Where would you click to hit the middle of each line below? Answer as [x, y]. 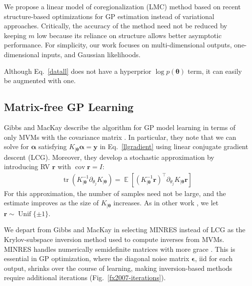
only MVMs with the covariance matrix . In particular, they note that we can [120, 137]
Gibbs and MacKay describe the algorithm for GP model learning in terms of [120, 127]
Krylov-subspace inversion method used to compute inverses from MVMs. [114, 239]
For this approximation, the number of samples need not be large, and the [115, 193]
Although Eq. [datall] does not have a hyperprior [78, 71]
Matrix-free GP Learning [69, 107]
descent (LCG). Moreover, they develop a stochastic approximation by [109, 157]
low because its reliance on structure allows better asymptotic [129, 35]
